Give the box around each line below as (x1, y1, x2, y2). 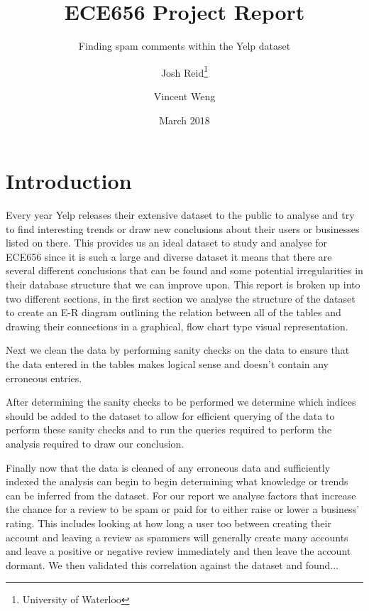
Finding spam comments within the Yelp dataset (78, 38, 291, 53)
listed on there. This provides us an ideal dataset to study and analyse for (6, 235, 327, 250)
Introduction (6, 166, 132, 195)
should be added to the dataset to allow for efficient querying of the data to (6, 408, 335, 423)
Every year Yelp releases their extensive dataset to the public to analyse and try (6, 207, 355, 222)
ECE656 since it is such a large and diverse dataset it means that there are (6, 249, 332, 264)
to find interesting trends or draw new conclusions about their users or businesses (6, 221, 360, 236)
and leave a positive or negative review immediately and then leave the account (6, 544, 351, 558)
